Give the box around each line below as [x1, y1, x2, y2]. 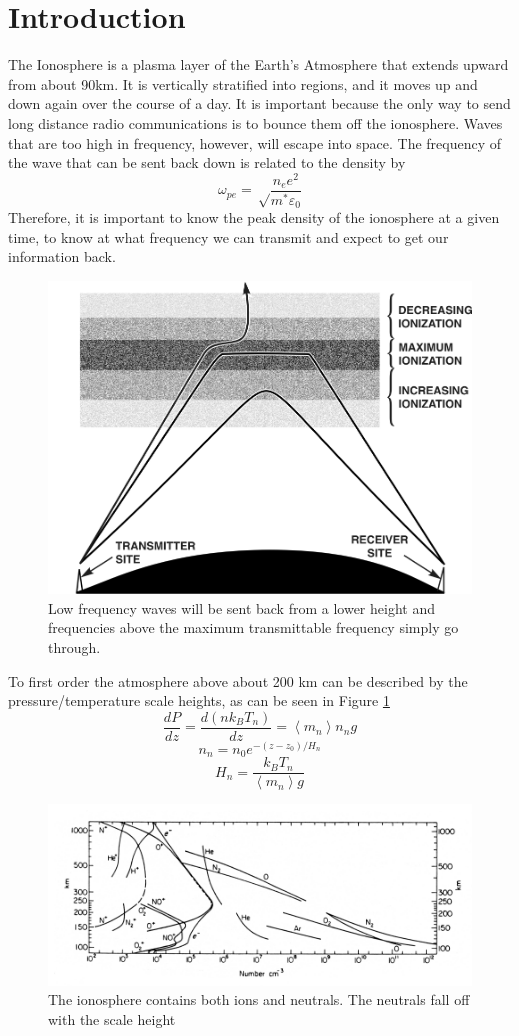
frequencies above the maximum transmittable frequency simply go [48, 617, 459, 638]
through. [48, 636, 101, 657]
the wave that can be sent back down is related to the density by [8, 152, 406, 173]
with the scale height [48, 1008, 176, 1029]
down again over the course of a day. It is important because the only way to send [8, 93, 511, 114]
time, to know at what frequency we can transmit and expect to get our [8, 226, 449, 247]
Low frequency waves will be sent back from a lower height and [48, 597, 435, 618]
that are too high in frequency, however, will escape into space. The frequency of [8, 132, 502, 153]
